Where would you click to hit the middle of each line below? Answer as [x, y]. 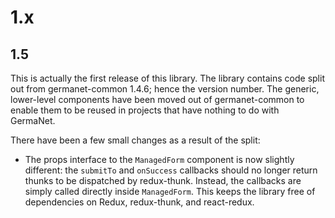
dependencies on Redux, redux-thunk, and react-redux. [139, 202]
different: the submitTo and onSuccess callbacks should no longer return [171, 170]
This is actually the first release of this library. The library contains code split [167, 78]
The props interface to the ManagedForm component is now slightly [159, 159]
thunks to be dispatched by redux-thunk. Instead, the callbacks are [163, 180]
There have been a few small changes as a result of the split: [135, 140]
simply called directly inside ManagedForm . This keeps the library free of [170, 191]
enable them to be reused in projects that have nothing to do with [145, 110]
